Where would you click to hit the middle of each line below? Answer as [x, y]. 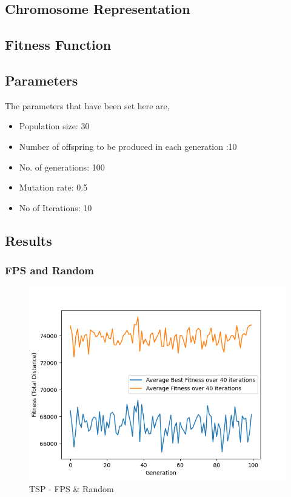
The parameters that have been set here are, [87, 105]
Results [28, 240]
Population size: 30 [54, 126]
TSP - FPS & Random [72, 488]
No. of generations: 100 [62, 167]
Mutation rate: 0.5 [53, 187]
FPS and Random [49, 270]
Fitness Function [58, 45]
